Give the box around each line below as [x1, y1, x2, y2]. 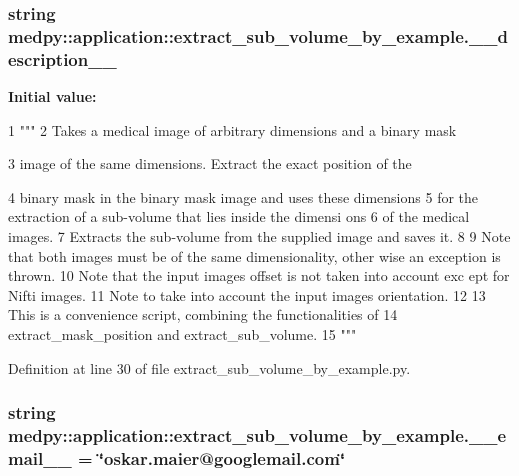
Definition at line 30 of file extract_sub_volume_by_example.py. [8, 357, 411, 378]
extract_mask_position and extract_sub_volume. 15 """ [8, 324, 357, 344]
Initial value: [8, 86, 97, 107]
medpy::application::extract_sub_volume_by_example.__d [8, 23, 508, 48]
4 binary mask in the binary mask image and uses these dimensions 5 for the [8, 186, 479, 207]
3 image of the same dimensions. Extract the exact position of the [8, 153, 412, 174]
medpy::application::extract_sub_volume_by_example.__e [8, 423, 507, 448]
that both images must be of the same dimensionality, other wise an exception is [8, 245, 501, 266]
